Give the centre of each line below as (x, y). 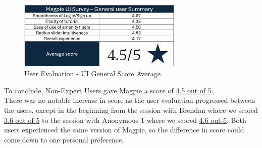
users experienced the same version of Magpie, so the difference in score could (124, 130)
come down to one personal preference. (64, 139)
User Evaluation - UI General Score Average (93, 73)
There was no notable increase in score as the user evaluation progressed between (130, 100)
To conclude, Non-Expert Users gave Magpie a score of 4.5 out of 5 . (109, 90)
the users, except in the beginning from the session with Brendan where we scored (131, 110)
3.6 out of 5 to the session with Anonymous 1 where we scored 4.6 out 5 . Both (125, 120)
